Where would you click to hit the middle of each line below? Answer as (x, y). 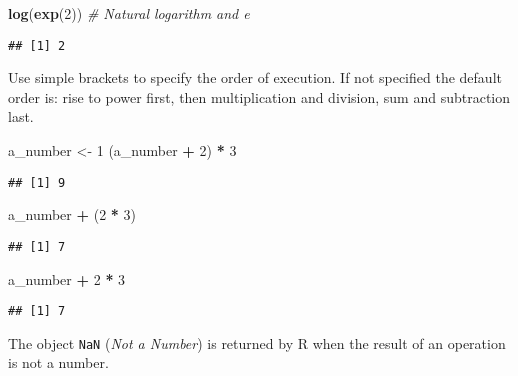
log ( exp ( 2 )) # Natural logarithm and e (129, 13)
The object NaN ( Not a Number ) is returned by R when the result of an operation (257, 342)
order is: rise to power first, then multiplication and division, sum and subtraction (259, 96)
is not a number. (58, 362)
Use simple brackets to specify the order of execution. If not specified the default (255, 77)
